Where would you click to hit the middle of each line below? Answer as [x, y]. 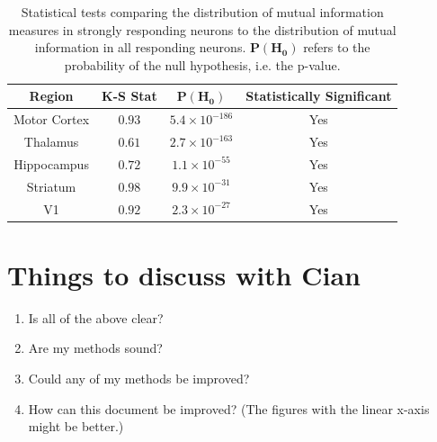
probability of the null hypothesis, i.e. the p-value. [202, 64]
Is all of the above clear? [96, 317]
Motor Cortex [52, 119]
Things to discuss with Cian [184, 274]
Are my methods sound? [95, 348]
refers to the [337, 47]
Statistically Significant [319, 96]
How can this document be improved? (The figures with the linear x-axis [229, 408]
